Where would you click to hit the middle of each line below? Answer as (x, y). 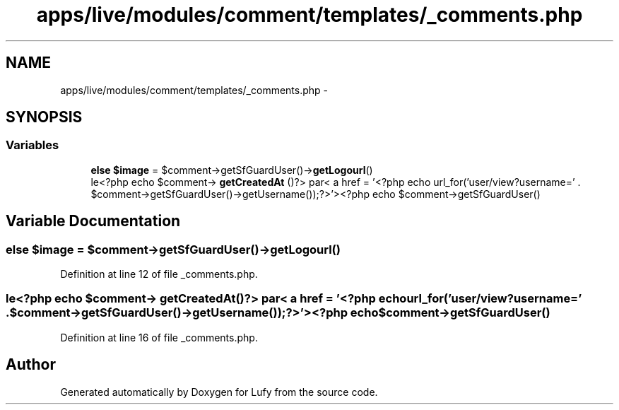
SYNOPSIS (44, 117)
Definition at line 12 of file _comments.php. (159, 274)
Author (31, 365)
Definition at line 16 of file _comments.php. (159, 337)
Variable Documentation (93, 221)
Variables (33, 145)
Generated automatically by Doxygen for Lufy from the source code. (219, 392)
